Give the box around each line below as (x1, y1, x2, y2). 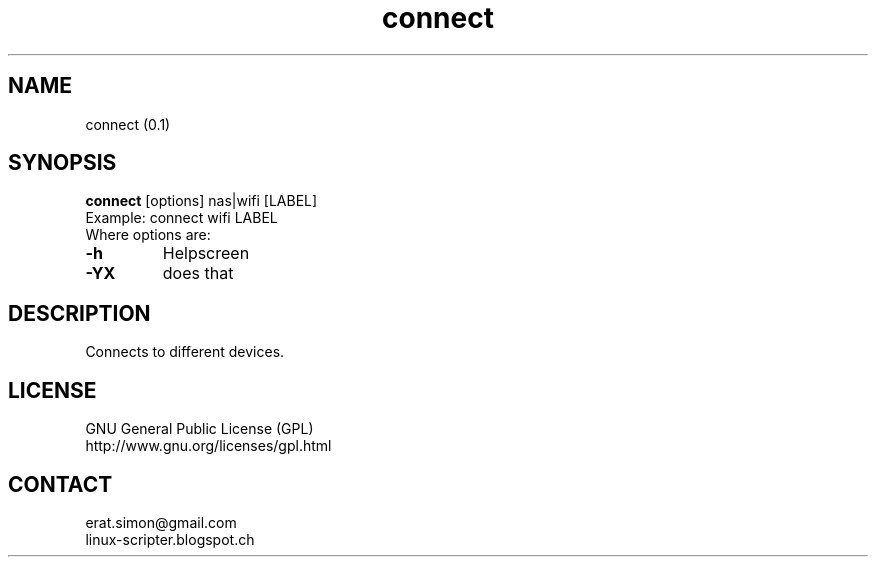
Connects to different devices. (85, 343, 285, 361)
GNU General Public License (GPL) (85, 420, 314, 438)
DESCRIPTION (8, 300, 151, 326)
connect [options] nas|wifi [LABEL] (85, 192, 318, 210)
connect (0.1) (85, 115, 171, 133)
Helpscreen (162, 243, 250, 264)
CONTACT (8, 471, 113, 497)
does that (162, 263, 234, 284)
